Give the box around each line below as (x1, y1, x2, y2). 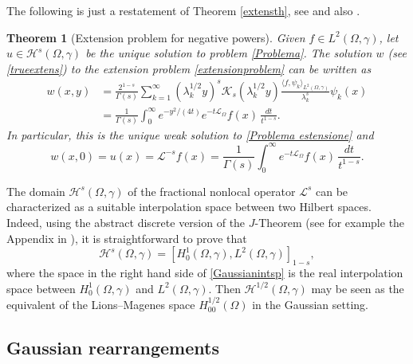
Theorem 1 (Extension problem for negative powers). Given (6, 29, 305, 45)
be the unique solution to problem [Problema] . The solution (85, 45, 372, 61)
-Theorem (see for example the (254, 213, 405, 230)
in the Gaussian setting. (252, 296, 368, 312)
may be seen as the (311, 280, 404, 296)
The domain (6, 182, 65, 199)
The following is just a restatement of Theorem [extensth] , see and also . (6, 2, 360, 18)
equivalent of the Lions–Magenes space (6, 296, 195, 312)
